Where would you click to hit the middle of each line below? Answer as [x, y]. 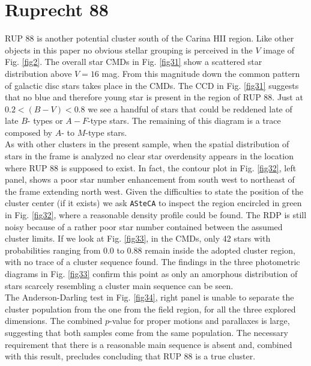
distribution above [38, 73]
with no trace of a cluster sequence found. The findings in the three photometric [152, 262]
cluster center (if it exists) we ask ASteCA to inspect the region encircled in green [153, 203]
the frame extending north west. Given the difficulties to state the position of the [154, 191]
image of [279, 50]
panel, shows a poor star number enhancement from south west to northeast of [150, 179]
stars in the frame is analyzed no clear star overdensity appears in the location [149, 156]
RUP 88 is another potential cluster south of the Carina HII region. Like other [149, 38]
